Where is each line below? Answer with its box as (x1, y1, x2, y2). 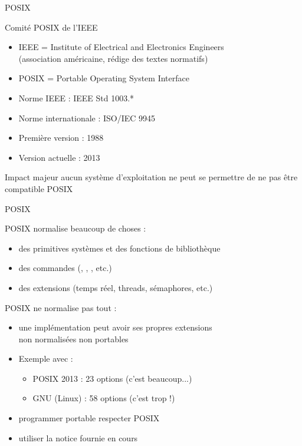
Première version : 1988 (18, 131, 104, 144)
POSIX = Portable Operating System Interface (18, 72, 189, 84)
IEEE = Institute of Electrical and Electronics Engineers (18, 41, 224, 53)
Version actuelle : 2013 (18, 151, 100, 163)
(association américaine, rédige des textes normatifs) (18, 52, 208, 64)
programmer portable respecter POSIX (18, 412, 160, 424)
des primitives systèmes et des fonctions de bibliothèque (18, 242, 221, 254)
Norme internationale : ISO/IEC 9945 (18, 111, 156, 124)
